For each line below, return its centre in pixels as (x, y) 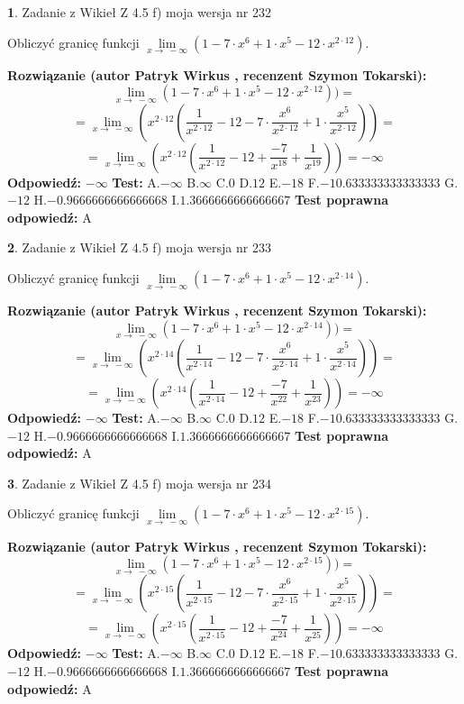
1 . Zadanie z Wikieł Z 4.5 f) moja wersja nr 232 (139, 12)
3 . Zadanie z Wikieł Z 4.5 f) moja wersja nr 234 (139, 483)
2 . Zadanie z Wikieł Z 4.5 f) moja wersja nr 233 (139, 247)
